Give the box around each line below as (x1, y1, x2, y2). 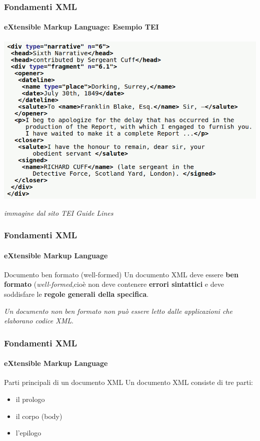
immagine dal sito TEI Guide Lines (4, 207, 113, 218)
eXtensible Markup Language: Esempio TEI (4, 22, 159, 32)
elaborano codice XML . (4, 315, 73, 326)
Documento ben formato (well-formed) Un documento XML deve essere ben (4, 269, 238, 279)
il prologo (15, 393, 45, 404)
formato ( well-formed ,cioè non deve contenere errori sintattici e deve (4, 279, 224, 289)
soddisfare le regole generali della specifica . (4, 288, 149, 299)
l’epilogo (15, 427, 41, 438)
